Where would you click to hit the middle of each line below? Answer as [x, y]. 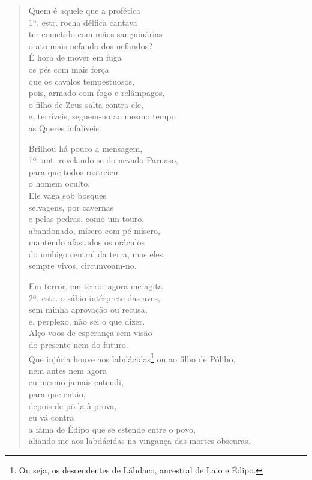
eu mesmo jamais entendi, [76, 382]
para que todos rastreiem [74, 171]
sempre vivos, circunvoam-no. [82, 265]
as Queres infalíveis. [65, 127]
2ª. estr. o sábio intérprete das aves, [94, 297]
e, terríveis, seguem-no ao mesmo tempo [102, 116]
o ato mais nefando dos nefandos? [90, 45]
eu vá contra [51, 417]
